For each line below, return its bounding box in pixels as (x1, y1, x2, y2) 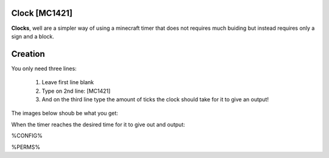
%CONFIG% (11, 132, 43, 140)
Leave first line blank (41, 79, 94, 86)
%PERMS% (11, 143, 41, 151)
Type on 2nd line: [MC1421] (41, 87, 111, 95)
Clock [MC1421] (11, 8, 73, 18)
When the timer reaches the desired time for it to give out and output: (11, 121, 185, 128)
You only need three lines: (11, 65, 77, 72)
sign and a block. (11, 32, 55, 40)
